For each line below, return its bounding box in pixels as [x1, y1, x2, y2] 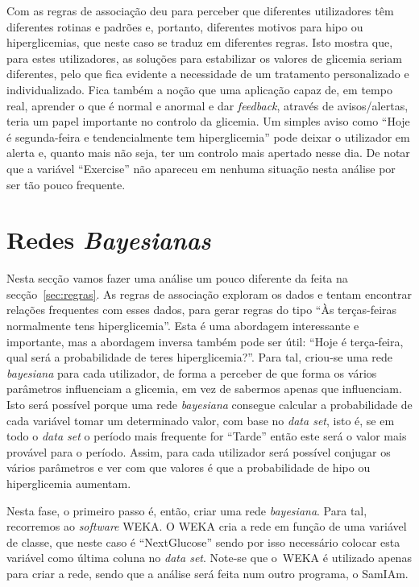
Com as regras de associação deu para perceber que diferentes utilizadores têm [6, 2, 394, 19]
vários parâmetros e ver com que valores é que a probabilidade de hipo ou [6, 459, 371, 476]
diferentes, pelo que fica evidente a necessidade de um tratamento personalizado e [6, 65, 409, 82]
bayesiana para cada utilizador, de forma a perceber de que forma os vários [6, 364, 377, 381]
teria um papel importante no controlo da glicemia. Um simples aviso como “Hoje [6, 113, 410, 130]
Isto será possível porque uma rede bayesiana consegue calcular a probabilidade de [6, 396, 413, 412]
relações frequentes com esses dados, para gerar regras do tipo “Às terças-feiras [6, 301, 397, 318]
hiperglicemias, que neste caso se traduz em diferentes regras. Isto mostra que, [6, 34, 393, 51]
